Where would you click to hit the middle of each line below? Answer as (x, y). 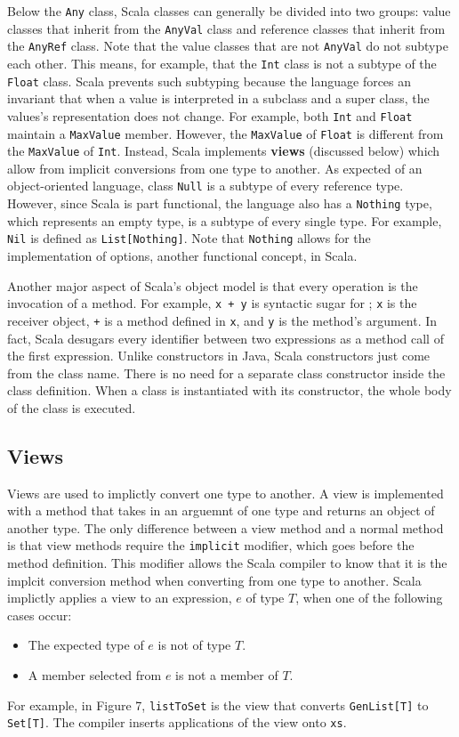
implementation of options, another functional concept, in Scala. (182, 255)
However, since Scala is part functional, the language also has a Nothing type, (220, 203)
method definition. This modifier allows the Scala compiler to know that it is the (227, 563)
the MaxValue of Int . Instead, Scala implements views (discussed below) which (224, 151)
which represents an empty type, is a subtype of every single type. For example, (225, 220)
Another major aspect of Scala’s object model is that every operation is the (213, 285)
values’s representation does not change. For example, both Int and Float (210, 115)
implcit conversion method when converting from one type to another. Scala (214, 580)
